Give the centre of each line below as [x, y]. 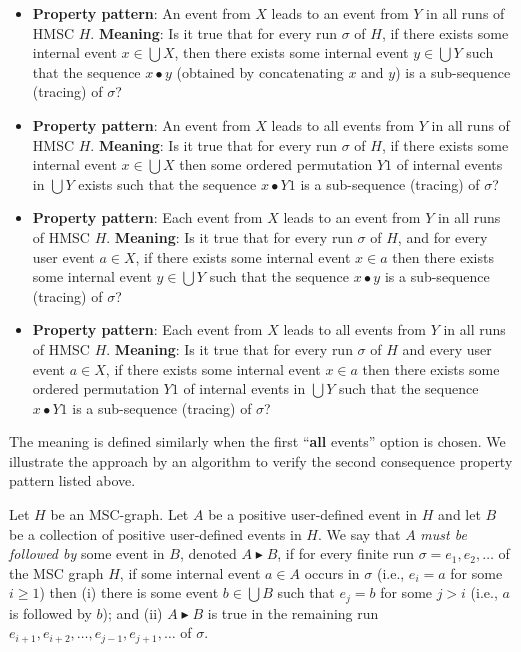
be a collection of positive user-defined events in [155, 533]
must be [443, 533]
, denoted [208, 553]
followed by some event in [87, 553]
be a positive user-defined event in [313, 514]
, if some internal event [190, 572]
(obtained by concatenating [260, 71]
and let [459, 514]
